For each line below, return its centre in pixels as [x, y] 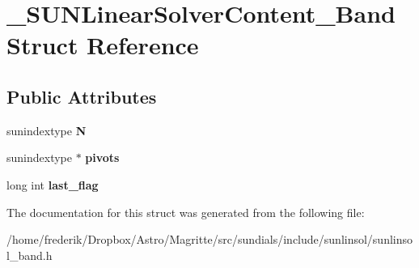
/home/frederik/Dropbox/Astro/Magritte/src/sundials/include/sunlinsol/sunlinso [210, 239]
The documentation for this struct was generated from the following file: [186, 212]
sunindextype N [47, 130]
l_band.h [30, 255]
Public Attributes [82, 96]
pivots [102, 157]
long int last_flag [53, 184]
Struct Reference [103, 45]
